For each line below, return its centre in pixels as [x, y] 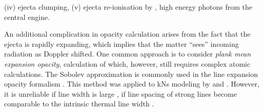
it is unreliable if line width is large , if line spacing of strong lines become [120, 93]
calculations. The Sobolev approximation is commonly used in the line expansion [131, 74]
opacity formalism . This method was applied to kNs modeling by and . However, [132, 84]
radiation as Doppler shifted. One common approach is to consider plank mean [128, 54]
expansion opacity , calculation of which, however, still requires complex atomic [127, 63]
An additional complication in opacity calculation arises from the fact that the [127, 34]
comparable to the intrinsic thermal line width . [79, 104]
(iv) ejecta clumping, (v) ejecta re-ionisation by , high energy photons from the [128, 7]
